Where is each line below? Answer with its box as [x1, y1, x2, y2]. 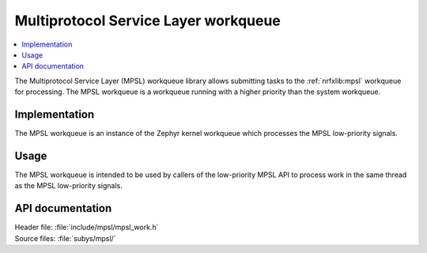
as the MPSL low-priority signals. [14, 181, 123, 191]
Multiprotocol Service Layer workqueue [14, 12, 281, 29]
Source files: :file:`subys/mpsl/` [14, 233, 116, 243]
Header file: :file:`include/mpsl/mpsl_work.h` [14, 222, 159, 232]
